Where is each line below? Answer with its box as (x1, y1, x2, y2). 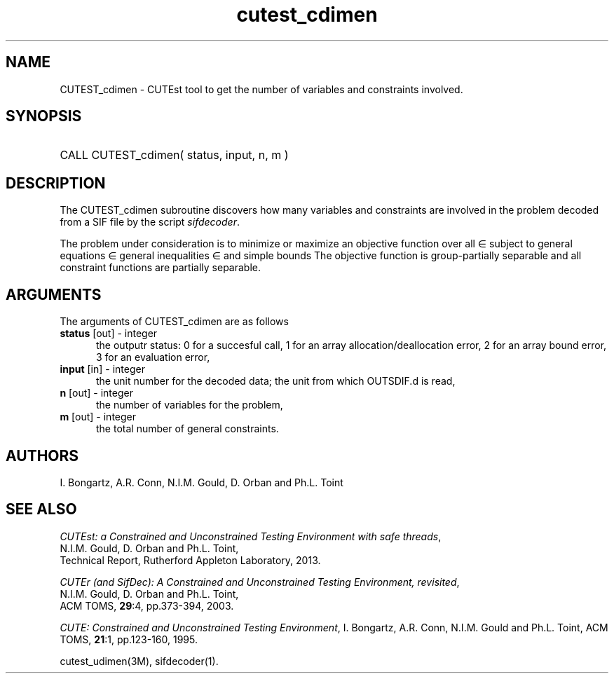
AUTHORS (6, 446, 79, 465)
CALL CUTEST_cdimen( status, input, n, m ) (60, 148, 289, 163)
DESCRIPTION (6, 174, 106, 192)
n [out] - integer (60, 387, 133, 399)
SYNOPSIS (6, 107, 82, 125)
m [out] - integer (60, 411, 137, 423)
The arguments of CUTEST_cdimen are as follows (60, 315, 289, 328)
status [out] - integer (60, 327, 158, 340)
